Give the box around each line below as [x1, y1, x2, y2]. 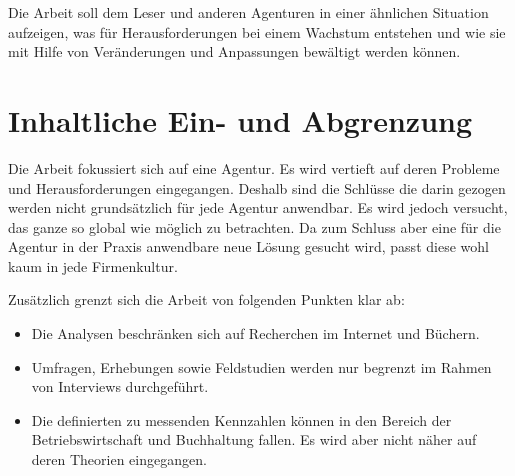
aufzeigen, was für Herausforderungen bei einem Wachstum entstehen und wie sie [8, 21, 506, 42]
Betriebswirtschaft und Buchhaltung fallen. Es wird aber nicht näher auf [31, 429, 477, 450]
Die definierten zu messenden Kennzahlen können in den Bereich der [31, 409, 452, 430]
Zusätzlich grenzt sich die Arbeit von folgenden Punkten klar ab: [8, 289, 405, 310]
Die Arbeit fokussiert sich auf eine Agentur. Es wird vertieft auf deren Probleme [8, 157, 500, 178]
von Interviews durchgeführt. [31, 376, 209, 397]
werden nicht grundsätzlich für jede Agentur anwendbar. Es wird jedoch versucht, [8, 197, 508, 218]
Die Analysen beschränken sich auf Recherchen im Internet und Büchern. [31, 323, 480, 344]
